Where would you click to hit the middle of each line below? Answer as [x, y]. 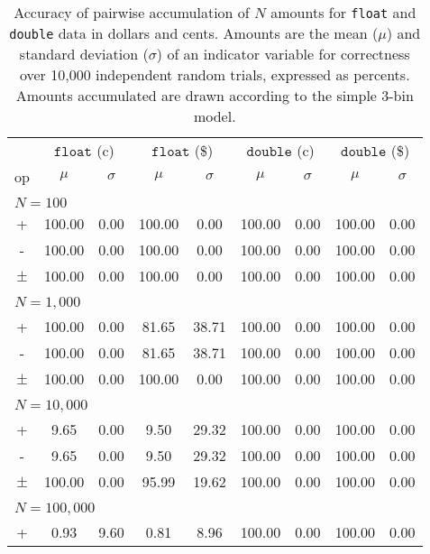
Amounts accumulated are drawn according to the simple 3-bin [215, 95]
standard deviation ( [84, 54]
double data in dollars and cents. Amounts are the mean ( [194, 33]
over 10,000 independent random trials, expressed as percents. [215, 74]
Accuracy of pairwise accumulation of [132, 12]
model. [215, 116]
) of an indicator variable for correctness [283, 54]
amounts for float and [343, 12]
